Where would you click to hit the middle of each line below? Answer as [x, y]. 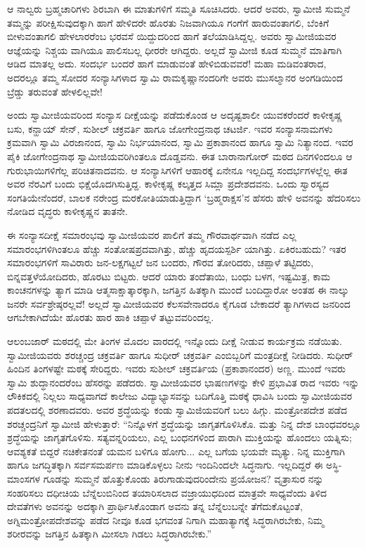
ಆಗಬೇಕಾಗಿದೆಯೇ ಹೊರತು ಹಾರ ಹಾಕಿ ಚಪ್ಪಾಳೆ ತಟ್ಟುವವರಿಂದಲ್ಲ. [111, 317]
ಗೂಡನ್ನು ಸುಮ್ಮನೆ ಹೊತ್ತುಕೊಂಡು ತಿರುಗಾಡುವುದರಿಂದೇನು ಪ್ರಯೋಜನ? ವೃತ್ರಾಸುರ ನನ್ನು [183, 478]
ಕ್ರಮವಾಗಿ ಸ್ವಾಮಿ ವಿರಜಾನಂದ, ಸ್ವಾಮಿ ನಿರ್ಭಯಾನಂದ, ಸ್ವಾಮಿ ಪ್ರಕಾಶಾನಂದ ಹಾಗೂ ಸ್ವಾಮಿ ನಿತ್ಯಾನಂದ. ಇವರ [180, 142]
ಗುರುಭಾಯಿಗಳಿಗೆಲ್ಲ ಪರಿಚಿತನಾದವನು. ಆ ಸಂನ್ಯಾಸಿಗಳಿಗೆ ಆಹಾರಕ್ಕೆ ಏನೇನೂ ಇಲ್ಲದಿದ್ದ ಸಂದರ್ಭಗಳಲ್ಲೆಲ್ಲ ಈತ [177, 170]
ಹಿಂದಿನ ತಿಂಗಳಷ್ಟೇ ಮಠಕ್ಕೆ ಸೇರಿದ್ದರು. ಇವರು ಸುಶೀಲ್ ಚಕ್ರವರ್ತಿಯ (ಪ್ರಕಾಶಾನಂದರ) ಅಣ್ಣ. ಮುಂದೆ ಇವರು [177, 368]
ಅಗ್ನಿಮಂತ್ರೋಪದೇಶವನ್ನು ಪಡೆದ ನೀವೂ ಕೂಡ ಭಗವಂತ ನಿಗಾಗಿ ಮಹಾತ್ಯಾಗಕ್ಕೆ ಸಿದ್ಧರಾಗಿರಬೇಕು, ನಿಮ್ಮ [166, 520]
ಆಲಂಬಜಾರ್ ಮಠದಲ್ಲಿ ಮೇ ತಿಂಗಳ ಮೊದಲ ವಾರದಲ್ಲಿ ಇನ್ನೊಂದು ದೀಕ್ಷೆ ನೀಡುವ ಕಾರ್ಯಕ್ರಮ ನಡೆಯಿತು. [175, 341]
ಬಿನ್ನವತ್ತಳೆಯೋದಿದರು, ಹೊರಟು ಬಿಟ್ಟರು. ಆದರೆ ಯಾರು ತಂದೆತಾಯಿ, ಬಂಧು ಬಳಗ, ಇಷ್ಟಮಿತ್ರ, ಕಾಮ [169, 276]
